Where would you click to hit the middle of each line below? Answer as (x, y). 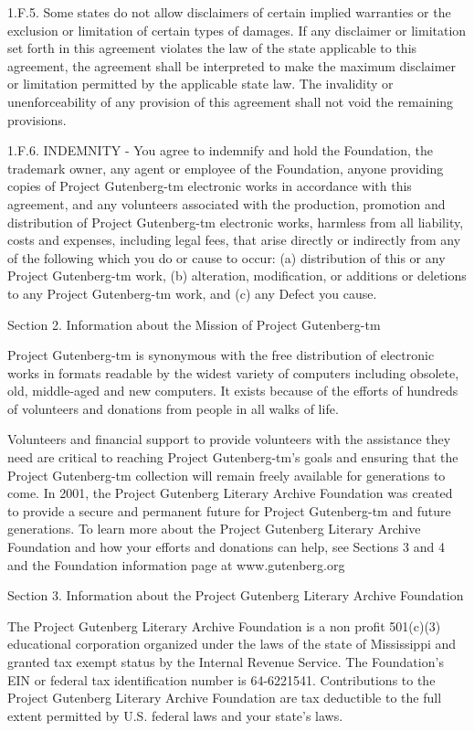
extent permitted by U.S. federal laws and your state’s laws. (175, 715)
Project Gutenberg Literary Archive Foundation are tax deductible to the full (225, 698)
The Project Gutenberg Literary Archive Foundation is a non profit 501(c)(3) (224, 625)
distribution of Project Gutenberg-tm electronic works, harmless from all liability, (236, 222)
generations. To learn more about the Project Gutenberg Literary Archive (214, 529)
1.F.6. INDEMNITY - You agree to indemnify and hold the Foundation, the (220, 150)
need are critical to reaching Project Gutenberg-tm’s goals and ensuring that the (233, 457)
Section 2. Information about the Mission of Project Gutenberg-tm (194, 324)
